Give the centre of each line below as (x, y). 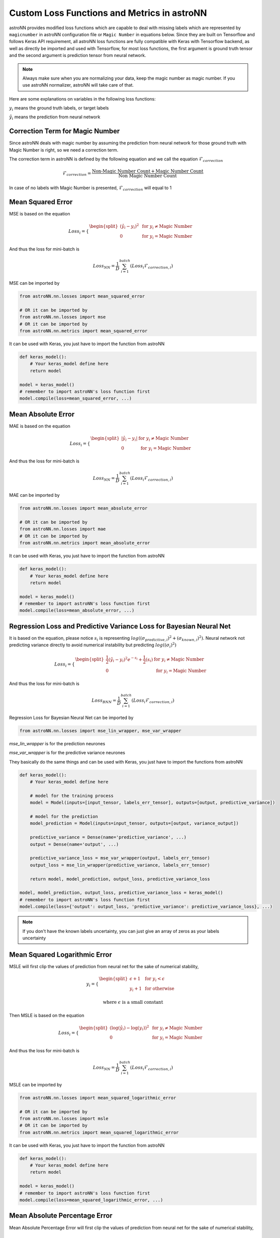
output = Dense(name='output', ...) (74, 844)
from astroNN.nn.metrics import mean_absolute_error (85, 543)
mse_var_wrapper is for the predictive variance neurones (67, 753)
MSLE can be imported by (36, 1084)
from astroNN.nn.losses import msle (64, 1118)
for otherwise (160, 988)
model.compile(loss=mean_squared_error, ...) (76, 398)
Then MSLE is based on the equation (47, 1015)
